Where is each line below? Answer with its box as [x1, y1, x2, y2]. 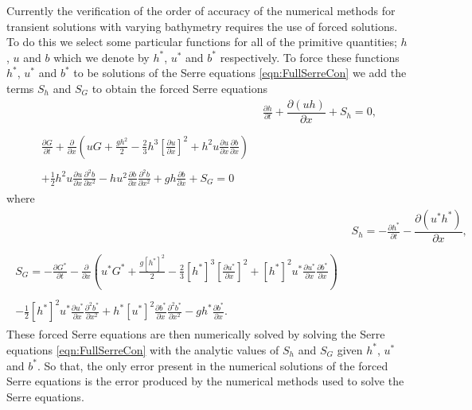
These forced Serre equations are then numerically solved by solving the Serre [6, 326, 385, 342]
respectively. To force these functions [220, 48, 400, 65]
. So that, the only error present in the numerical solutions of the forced [37, 357, 388, 373]
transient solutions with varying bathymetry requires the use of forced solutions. [6, 17, 398, 34]
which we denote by [53, 48, 150, 65]
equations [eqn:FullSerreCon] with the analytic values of [6, 341, 279, 358]
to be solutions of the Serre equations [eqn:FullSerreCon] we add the [73, 64, 407, 81]
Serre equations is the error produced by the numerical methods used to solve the [6, 373, 404, 389]
